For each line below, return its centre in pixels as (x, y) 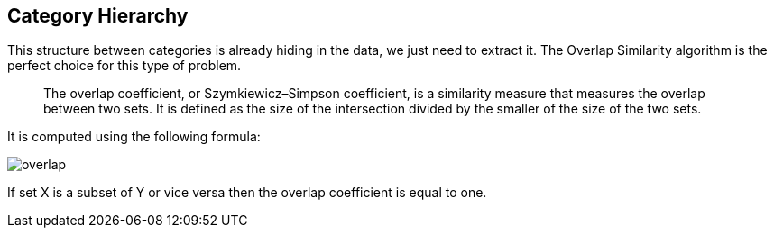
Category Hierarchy (98, 16)
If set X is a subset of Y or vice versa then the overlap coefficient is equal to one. (247, 193)
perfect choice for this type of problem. (124, 66)
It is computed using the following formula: (134, 137)
